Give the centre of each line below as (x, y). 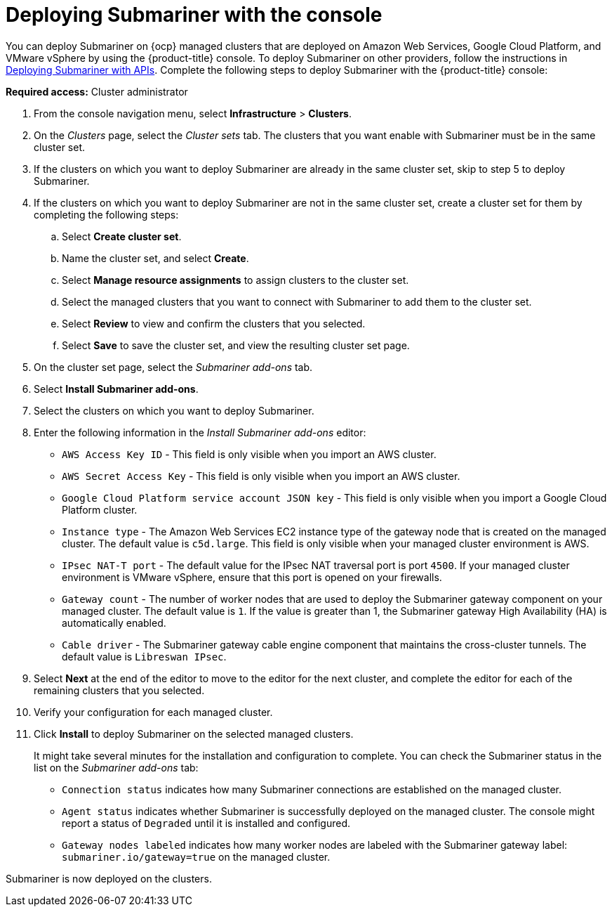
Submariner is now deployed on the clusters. (109, 878)
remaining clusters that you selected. (119, 690)
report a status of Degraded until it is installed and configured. (206, 823)
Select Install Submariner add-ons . (116, 389)
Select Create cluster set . (122, 236)
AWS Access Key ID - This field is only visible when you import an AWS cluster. (249, 454)
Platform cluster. (100, 509)
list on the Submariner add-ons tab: (116, 767)
